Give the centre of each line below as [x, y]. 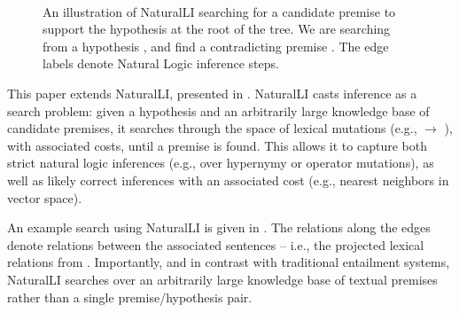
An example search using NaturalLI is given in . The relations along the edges [219, 227]
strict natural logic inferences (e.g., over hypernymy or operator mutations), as [221, 163]
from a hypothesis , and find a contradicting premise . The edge [216, 46]
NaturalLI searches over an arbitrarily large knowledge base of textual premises [222, 279]
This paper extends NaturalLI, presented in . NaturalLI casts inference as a [212, 93]
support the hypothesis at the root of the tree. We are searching [217, 29]
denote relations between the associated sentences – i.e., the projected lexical [216, 244]
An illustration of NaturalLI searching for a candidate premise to [219, 11]
